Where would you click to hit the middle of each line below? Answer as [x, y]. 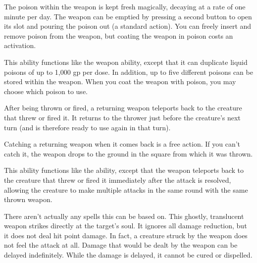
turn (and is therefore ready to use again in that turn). [87, 127]
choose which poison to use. [46, 91]
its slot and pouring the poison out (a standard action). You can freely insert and [128, 26]
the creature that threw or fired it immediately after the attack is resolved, [118, 180]
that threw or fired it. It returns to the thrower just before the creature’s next [122, 117]
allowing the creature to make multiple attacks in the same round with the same [126, 189]
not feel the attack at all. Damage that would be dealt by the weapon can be [121, 245]
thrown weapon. [28, 199]
